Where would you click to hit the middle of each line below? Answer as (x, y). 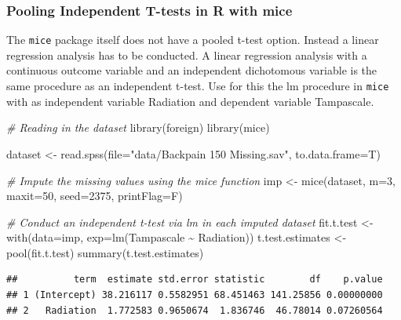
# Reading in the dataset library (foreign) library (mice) (138, 127)
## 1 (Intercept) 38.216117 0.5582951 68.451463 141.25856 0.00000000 (195, 295)
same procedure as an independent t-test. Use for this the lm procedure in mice (198, 86)
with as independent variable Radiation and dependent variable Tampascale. (190, 101)
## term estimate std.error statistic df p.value (195, 280)
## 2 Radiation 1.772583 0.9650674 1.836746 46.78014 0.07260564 (195, 310)
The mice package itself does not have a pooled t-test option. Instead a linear (193, 40)
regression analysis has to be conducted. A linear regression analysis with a (187, 55)
